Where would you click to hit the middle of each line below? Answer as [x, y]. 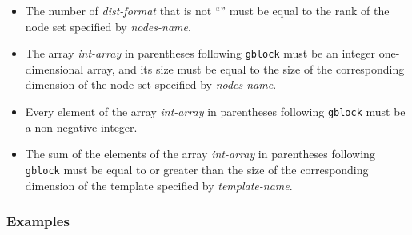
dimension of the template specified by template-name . [159, 185]
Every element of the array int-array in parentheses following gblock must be [215, 112]
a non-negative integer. [81, 127]
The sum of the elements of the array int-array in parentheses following [200, 154]
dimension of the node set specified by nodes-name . [151, 84]
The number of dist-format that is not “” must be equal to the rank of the [207, 10]
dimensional [54, 68]
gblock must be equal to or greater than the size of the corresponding [197, 169]
